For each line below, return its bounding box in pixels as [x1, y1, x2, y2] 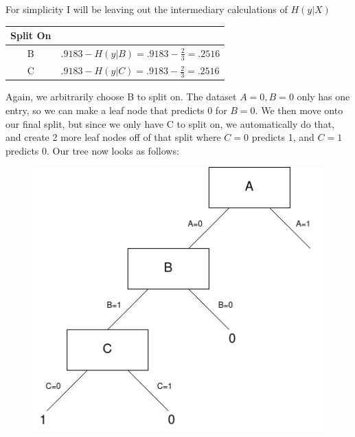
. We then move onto [255, 102, 343, 117]
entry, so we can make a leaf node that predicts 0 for [5, 102, 227, 117]
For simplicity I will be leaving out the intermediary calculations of [5, 2, 288, 16]
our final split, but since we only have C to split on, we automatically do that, [5, 116, 334, 131]
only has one [297, 89, 350, 104]
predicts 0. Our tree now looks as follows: [5, 143, 179, 157]
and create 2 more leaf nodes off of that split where [5, 130, 221, 144]
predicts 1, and [251, 130, 314, 144]
